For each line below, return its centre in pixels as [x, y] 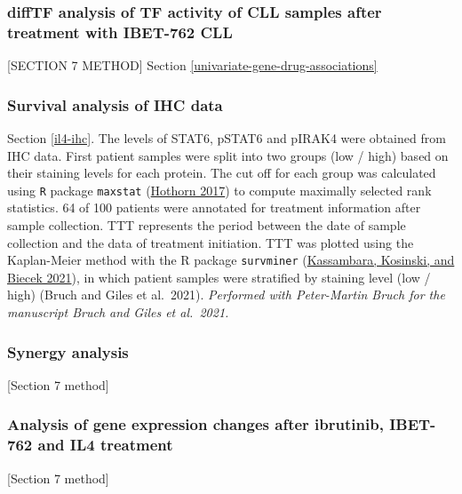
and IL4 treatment [105, 445]
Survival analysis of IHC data [115, 104]
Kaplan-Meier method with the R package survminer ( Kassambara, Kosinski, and [231, 260]
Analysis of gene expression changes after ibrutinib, [195, 424]
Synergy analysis [68, 351]
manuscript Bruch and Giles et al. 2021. [118, 312]
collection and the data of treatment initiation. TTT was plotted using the [211, 242]
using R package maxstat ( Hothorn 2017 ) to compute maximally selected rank [219, 190]
